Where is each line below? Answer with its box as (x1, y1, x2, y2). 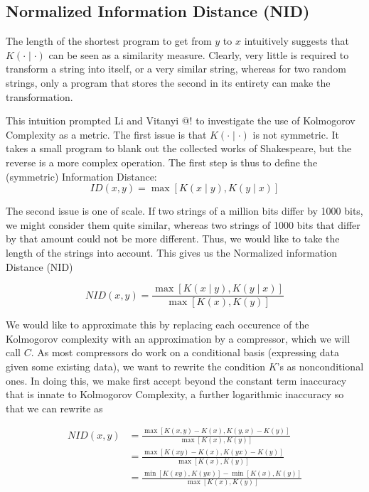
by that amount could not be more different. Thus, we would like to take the (6, 231, 340, 246)
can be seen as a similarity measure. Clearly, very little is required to (48, 47, 349, 62)
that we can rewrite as (6, 400, 103, 415)
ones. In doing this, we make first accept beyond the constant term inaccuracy (6, 373, 347, 387)
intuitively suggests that (244, 33, 349, 48)
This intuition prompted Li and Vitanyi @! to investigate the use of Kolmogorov (6, 113, 355, 128)
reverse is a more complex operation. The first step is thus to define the (6, 154, 318, 169)
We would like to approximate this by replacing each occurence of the (6, 317, 309, 332)
